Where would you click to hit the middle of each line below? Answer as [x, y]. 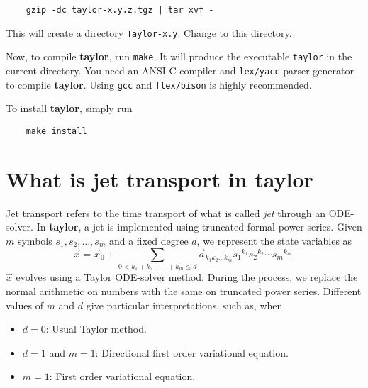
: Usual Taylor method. [96, 329]
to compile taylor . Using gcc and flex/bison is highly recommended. [159, 84]
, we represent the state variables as [274, 240]
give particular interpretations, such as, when [184, 305]
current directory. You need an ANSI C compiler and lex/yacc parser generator [180, 70]
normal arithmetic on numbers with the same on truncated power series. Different [184, 290]
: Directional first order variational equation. [192, 352]
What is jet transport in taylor [160, 178]
